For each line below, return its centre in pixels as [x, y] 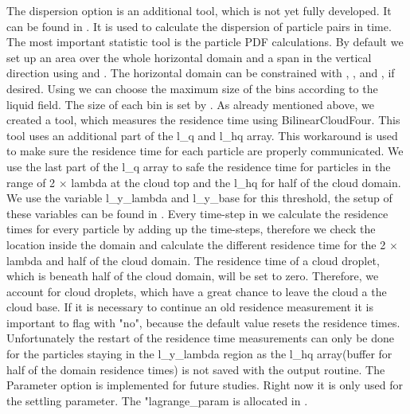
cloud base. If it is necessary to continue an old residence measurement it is [190, 307]
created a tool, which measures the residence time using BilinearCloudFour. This [203, 120]
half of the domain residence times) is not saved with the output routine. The [196, 369]
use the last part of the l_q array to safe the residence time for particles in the [199, 166]
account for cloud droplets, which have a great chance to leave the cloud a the [197, 291]
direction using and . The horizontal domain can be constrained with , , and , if [201, 73]
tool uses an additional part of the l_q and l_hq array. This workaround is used [202, 135]
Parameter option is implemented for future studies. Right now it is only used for [205, 385]
